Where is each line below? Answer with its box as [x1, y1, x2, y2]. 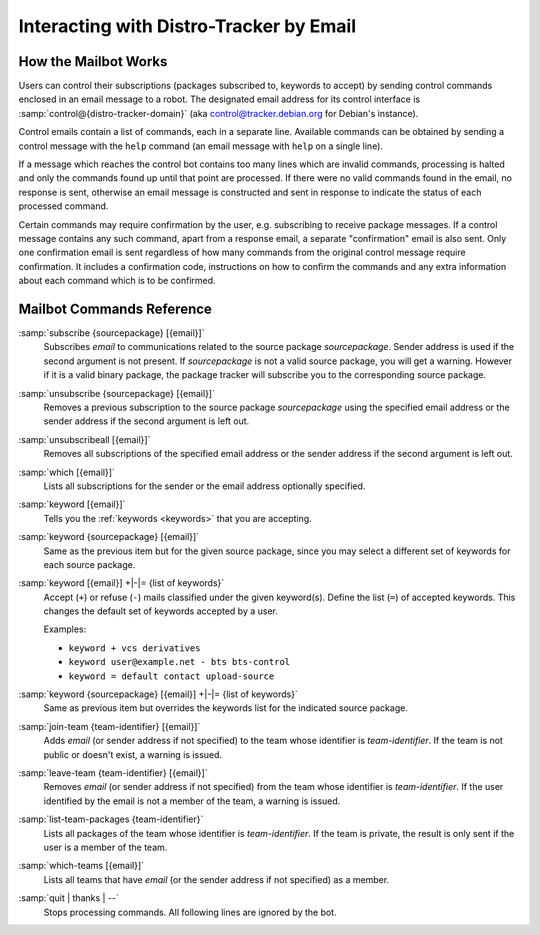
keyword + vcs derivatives [68, 642, 201, 654]
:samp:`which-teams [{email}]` [18, 860, 145, 872]
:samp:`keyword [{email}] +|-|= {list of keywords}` [18, 577, 225, 589]
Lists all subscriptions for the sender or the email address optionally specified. [43, 480, 366, 492]
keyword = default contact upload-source [68, 670, 275, 682]
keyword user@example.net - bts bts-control [68, 656, 291, 668]
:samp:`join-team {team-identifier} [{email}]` [18, 720, 201, 732]
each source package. [43, 558, 136, 570]
